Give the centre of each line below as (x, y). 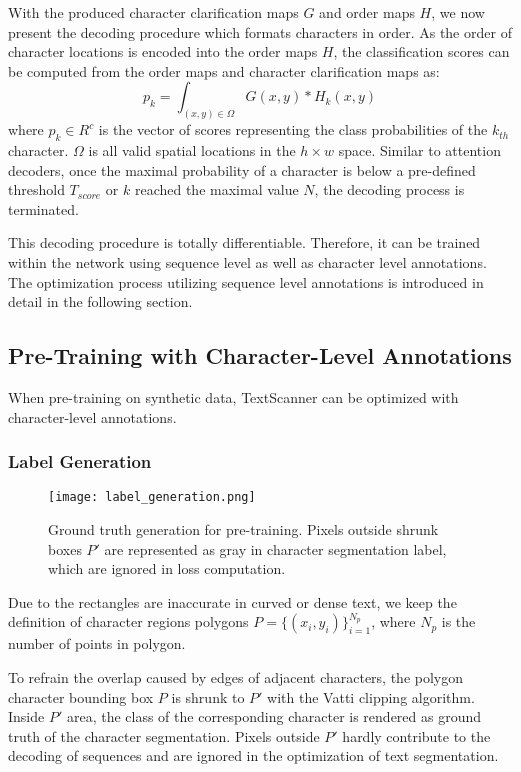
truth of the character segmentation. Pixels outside (164, 735)
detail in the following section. (100, 301)
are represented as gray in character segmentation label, (275, 548)
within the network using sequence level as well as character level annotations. (247, 262)
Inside (26, 716)
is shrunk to (208, 696)
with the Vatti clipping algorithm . (371, 696)
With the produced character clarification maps (153, 12)
